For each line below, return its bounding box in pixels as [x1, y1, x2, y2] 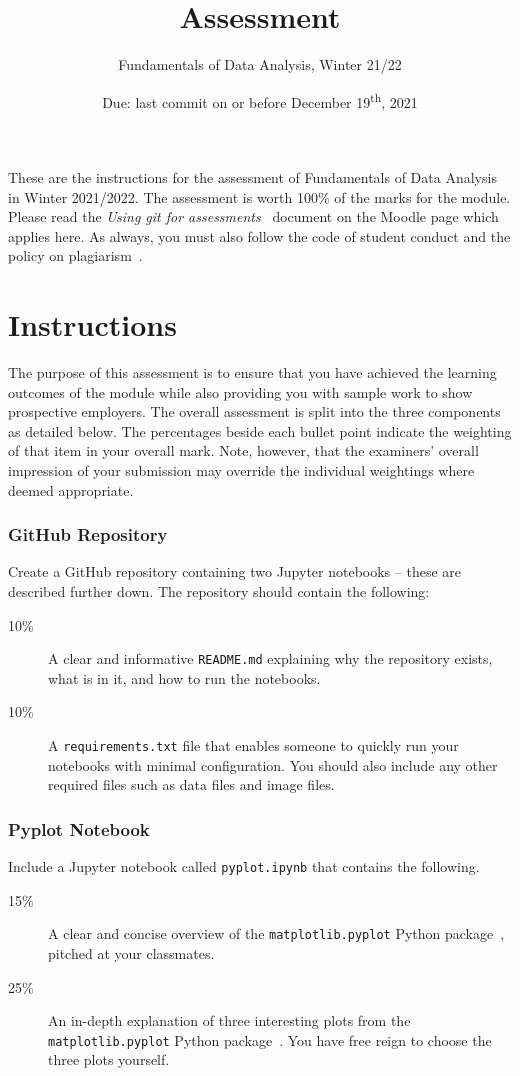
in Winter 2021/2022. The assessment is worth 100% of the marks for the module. [8, 186, 511, 207]
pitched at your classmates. [48, 943, 215, 964]
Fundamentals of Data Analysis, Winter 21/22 [118, 54, 402, 75]
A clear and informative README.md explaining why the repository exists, [48, 648, 493, 669]
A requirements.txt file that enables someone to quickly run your [48, 735, 459, 756]
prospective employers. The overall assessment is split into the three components [8, 401, 501, 422]
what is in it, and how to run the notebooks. [48, 667, 321, 688]
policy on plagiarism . [8, 245, 143, 266]
